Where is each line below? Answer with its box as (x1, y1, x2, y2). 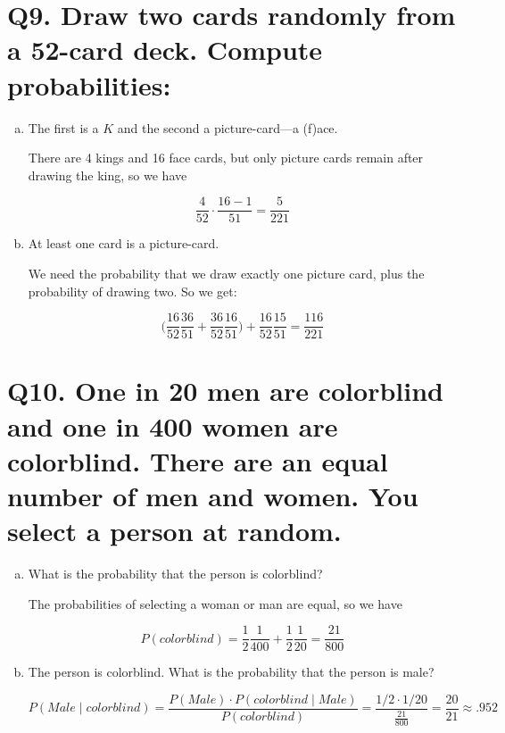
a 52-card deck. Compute (7, 31, 323, 68)
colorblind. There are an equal (7, 442, 388, 479)
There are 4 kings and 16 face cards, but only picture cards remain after (28, 148, 424, 167)
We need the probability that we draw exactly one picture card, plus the (28, 263, 425, 282)
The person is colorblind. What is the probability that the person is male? (28, 662, 435, 681)
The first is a (28, 118, 99, 137)
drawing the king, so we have (28, 165, 187, 184)
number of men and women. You (7, 477, 418, 513)
